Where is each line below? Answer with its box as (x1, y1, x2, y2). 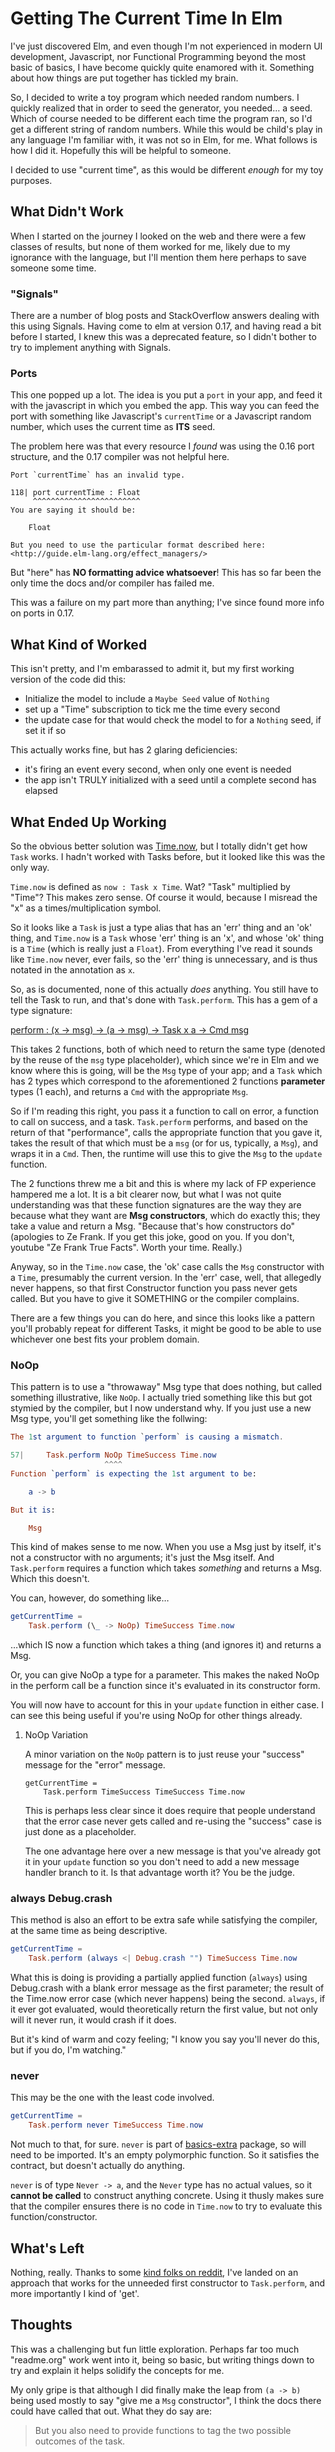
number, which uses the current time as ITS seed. (10, 421, 216, 433)
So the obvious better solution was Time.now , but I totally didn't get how (10, 840, 308, 852)
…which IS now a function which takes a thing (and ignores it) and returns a (10, 1639, 322, 1651)
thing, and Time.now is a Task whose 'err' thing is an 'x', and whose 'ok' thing (10, 932, 324, 944)
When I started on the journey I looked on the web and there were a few (10, 230, 307, 242)
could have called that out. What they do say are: (10, 2405, 212, 2417)
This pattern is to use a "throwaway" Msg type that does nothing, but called (10, 1381, 323, 1393)
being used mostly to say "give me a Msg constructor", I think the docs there (10, 2394, 322, 2406)
